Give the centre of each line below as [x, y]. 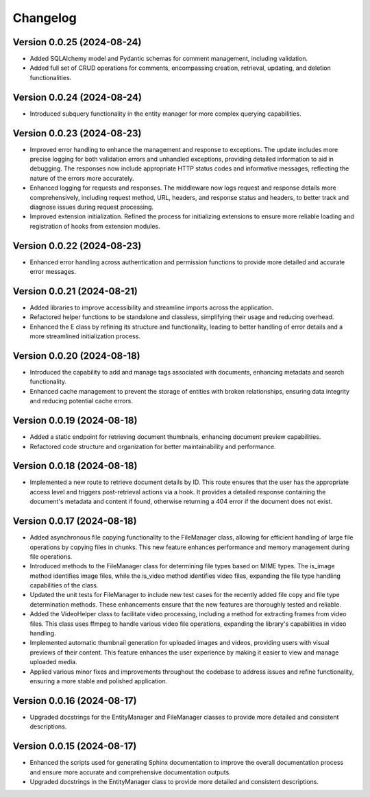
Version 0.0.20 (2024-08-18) [76, 356]
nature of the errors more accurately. [82, 178]
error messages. [53, 272]
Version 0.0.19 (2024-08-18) [75, 421]
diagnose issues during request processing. [92, 207]
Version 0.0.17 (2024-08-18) [75, 521]
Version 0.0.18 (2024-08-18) [75, 466]
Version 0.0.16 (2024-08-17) [75, 701]
